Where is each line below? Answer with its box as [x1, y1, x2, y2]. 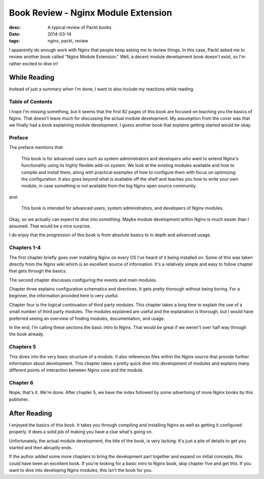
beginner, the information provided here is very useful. [9, 293, 119, 299]
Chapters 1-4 [9, 244, 41, 251]
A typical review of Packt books [47, 24, 112, 30]
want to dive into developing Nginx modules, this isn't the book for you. [9, 467, 153, 473]
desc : [9, 24, 21, 30]
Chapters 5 [9, 343, 36, 350]
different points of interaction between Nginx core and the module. [9, 367, 144, 373]
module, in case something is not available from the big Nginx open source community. [21, 183, 197, 189]
